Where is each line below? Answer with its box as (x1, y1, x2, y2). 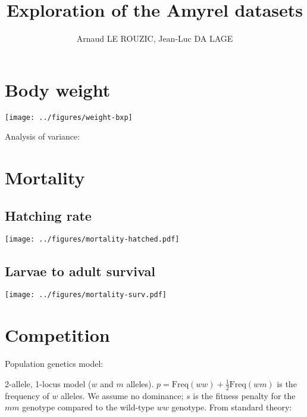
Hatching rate (5, 206, 92, 224)
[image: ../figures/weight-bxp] (5, 113, 133, 122)
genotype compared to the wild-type (22, 401, 154, 413)
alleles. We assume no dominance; (61, 389, 184, 401)
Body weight (5, 77, 111, 101)
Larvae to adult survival (5, 261, 155, 280)
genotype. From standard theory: (171, 401, 292, 413)
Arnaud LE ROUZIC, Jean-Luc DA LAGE (76, 32, 233, 45)
